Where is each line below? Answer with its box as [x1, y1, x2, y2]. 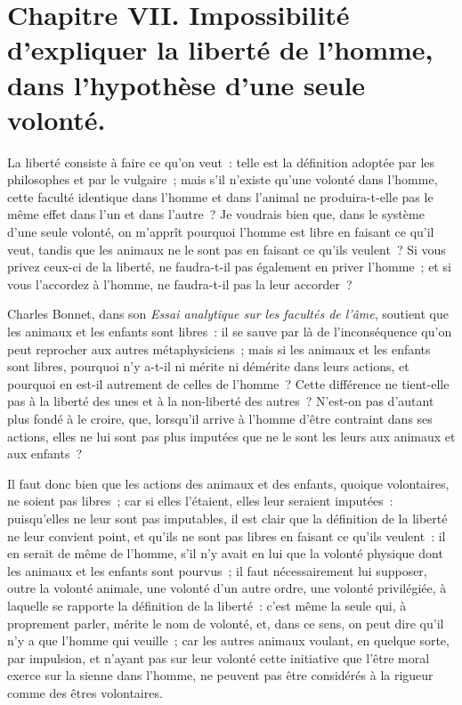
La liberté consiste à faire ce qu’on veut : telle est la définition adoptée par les [7, 152, 435, 171]
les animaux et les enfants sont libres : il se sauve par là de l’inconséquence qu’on [7, 322, 452, 341]
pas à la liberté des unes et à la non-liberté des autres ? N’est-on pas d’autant [7, 392, 434, 410]
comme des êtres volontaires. [7, 683, 163, 701]
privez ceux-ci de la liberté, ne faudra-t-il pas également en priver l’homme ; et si [7, 257, 451, 276]
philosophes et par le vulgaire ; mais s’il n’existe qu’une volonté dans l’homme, [7, 170, 438, 189]
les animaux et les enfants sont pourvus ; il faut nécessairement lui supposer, [7, 561, 427, 579]
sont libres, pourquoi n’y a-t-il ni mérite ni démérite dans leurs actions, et [7, 357, 409, 376]
